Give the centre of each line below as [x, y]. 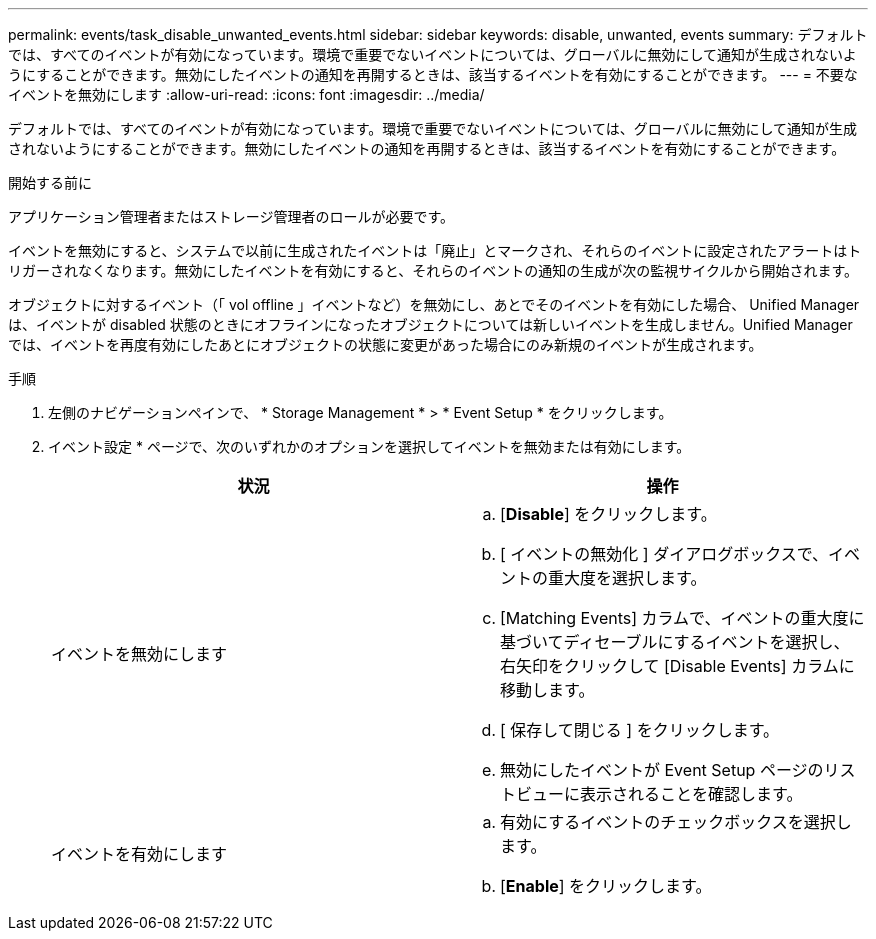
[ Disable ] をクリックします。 [608, 514]
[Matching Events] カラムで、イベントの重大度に [682, 618]
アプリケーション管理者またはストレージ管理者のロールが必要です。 [231, 216]
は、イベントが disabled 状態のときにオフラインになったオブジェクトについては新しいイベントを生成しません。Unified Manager [430, 324]
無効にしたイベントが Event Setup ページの [662, 770]
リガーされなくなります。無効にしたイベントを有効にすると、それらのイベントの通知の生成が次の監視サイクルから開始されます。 [433, 270]
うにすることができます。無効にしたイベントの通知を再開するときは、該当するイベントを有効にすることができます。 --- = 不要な [433, 74]
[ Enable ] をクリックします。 [606, 886]
